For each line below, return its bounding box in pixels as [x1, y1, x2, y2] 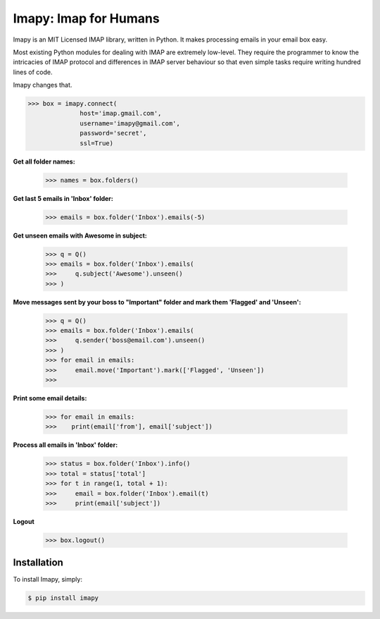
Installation [13, 557, 63, 569]
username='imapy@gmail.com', [80, 119, 181, 127]
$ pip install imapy [27, 594, 99, 602]
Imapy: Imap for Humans [13, 11, 160, 26]
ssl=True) [80, 139, 114, 147]
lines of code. [13, 68, 53, 76]
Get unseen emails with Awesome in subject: [13, 231, 147, 240]
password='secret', [80, 129, 147, 137]
